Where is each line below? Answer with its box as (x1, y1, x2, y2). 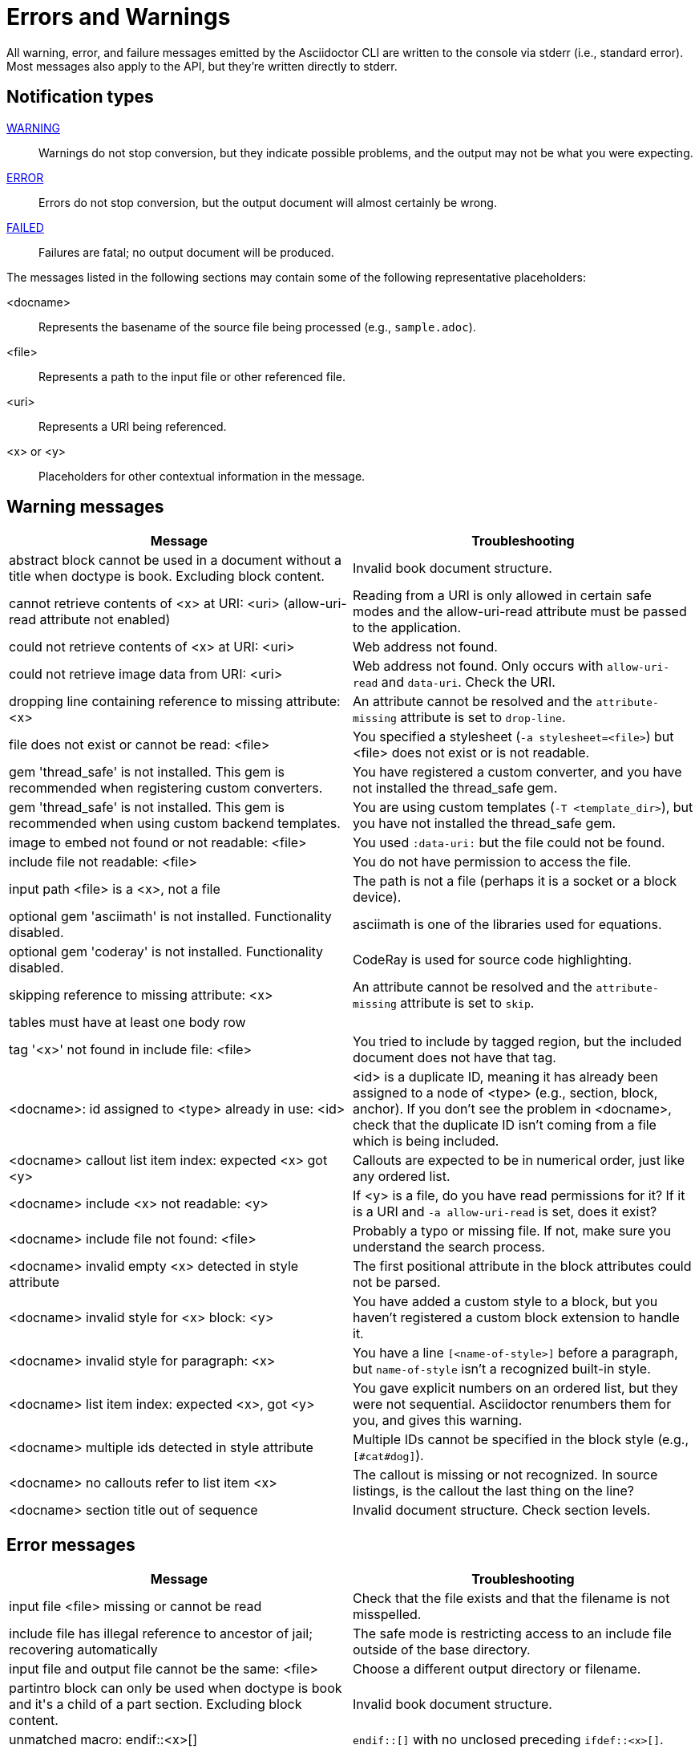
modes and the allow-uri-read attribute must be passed (353, 603, 687, 620)
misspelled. (353, 1606, 422, 1623)
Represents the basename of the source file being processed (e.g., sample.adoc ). (38, 319, 476, 334)
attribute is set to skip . (400, 995, 535, 1012)
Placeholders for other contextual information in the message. (38, 469, 366, 483)
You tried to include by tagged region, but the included (353, 1033, 682, 1050)
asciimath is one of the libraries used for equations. (353, 916, 662, 933)
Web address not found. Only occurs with (353, 658, 604, 675)
